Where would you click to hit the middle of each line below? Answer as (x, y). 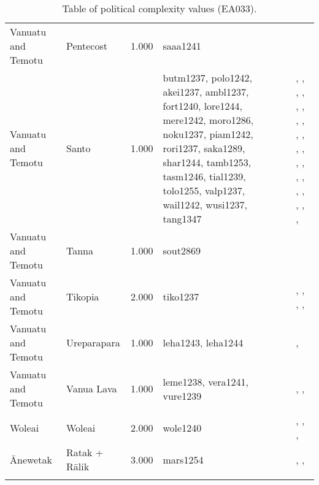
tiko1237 (181, 296)
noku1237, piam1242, (208, 134)
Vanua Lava (92, 388)
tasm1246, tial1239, (204, 176)
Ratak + (85, 452)
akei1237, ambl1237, (206, 92)
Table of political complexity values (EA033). (159, 8)
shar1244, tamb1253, (207, 162)
